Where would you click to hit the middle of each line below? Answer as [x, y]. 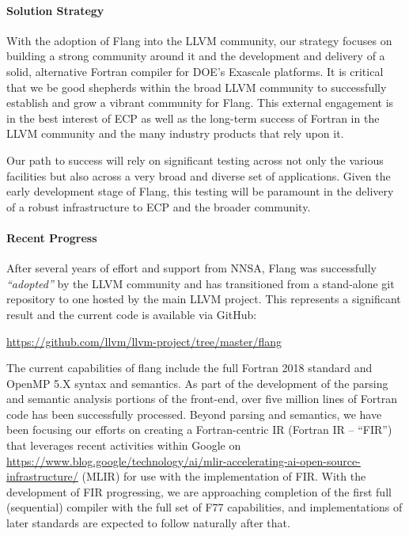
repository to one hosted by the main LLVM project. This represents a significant [204, 299]
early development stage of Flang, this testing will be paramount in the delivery [200, 191]
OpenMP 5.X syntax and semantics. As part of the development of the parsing [197, 383]
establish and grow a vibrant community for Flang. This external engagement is [200, 103]
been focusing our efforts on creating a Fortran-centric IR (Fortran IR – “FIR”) [199, 430]
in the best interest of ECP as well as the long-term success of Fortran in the [193, 118]
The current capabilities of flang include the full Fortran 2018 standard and [189, 368]
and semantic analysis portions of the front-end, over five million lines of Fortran [202, 399]
